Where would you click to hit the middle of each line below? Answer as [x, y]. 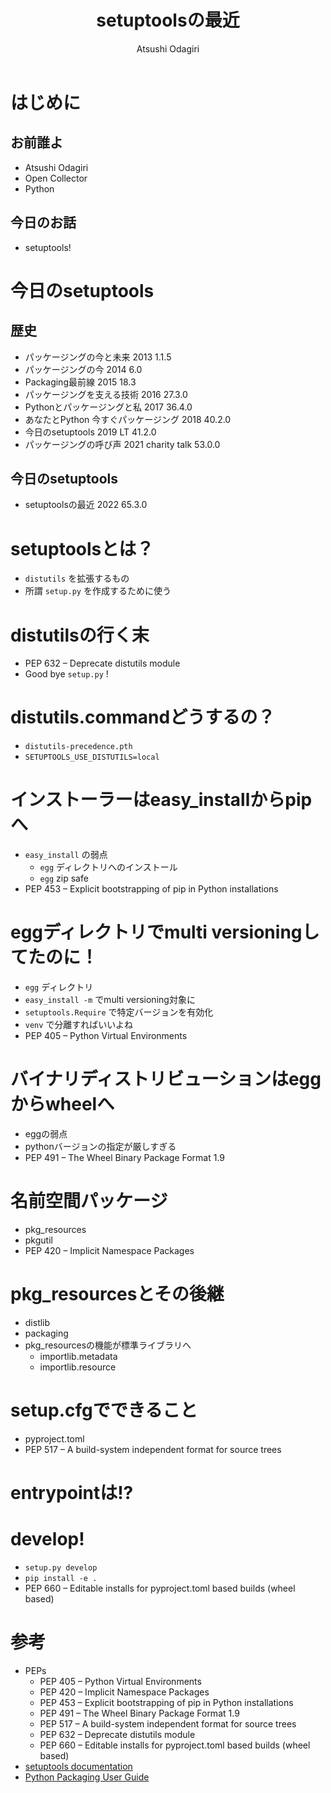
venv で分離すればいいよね [79, 1025]
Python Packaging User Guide [87, 1777]
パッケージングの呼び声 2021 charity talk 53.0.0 [122, 444]
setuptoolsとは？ [82, 548]
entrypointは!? [72, 1493]
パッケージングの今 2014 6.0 [83, 369]
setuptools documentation [78, 1766]
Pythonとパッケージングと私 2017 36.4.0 [108, 407]
